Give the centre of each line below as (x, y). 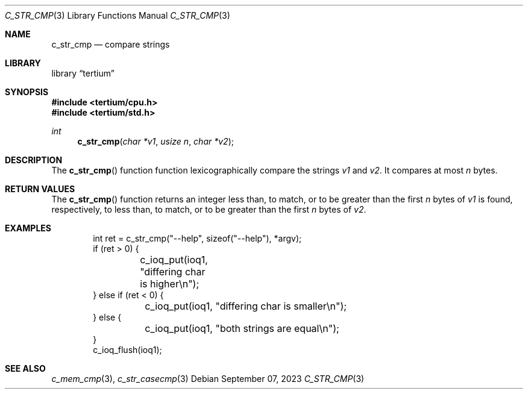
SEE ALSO (25, 368)
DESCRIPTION (34, 160)
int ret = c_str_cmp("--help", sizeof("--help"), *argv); (197, 238)
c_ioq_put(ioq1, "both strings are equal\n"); (242, 328)
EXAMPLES (28, 228)
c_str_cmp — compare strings (111, 44)
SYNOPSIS (27, 92)
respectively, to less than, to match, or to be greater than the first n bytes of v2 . (209, 209)
